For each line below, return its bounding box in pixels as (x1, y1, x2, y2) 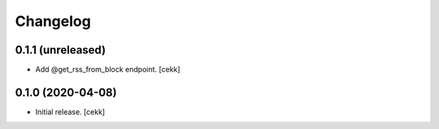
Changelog (15, 12, 91, 30)
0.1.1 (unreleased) (15, 43, 106, 57)
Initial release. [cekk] (35, 106, 106, 117)
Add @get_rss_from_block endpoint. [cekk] (35, 65, 180, 75)
